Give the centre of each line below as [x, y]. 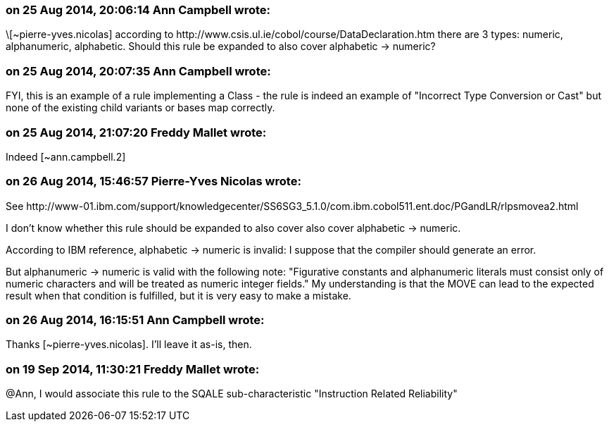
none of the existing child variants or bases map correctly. [140, 108]
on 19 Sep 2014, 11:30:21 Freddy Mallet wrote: [133, 369]
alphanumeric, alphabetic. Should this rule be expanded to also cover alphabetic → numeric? [221, 47]
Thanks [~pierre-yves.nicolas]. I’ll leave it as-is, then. [129, 345]
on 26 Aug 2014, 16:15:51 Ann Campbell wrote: [135, 320]
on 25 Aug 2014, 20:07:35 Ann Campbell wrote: [138, 71]
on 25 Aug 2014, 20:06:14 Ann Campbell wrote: [138, 10]
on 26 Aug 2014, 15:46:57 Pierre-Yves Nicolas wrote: [153, 181]
